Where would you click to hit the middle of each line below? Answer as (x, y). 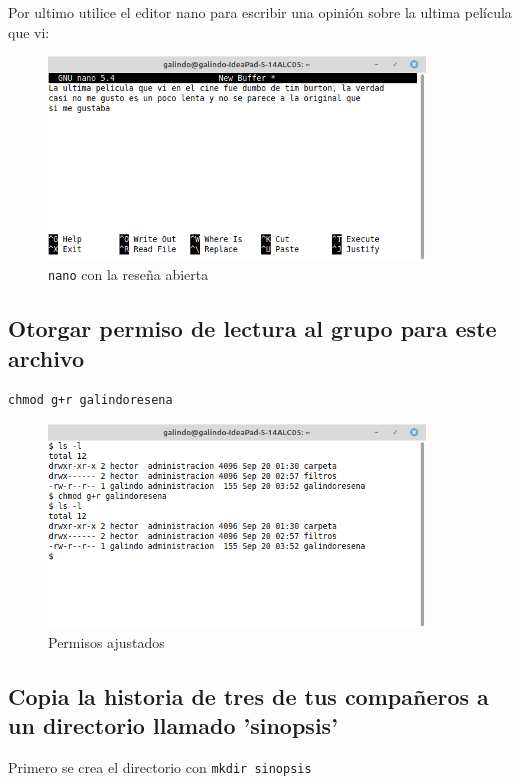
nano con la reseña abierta (128, 274)
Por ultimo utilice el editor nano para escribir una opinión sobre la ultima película (260, 12)
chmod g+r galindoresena (90, 400)
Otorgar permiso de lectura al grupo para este (252, 328)
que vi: (29, 31)
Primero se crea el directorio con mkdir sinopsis (160, 767)
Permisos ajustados (106, 641)
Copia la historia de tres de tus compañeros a (248, 695)
